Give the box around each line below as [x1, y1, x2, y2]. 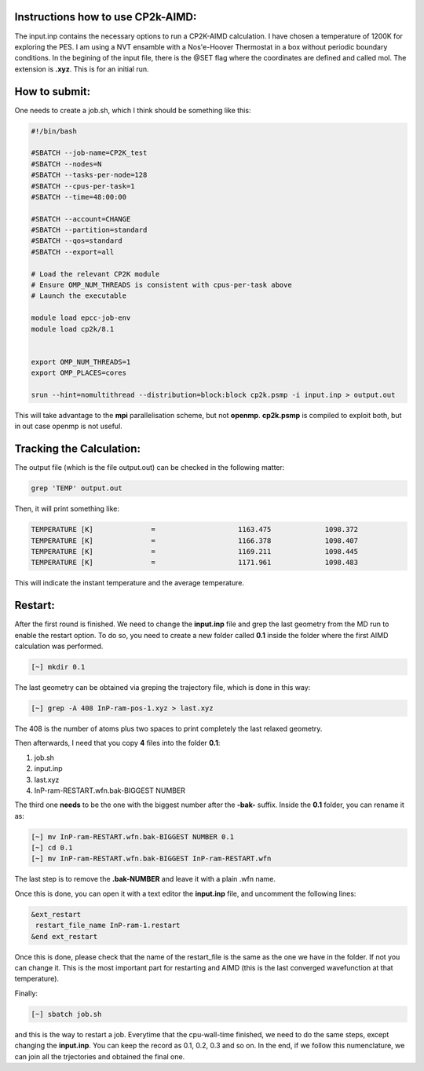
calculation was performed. [14, 641, 104, 651]
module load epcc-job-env [31, 314, 131, 322]
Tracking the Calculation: [14, 442, 141, 456]
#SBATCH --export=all [31, 248, 115, 256]
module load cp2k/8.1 [31, 325, 115, 333]
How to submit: [14, 85, 91, 98]
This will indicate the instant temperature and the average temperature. [14, 578, 245, 588]
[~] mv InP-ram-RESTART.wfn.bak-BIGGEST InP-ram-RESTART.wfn [31, 854, 272, 864]
